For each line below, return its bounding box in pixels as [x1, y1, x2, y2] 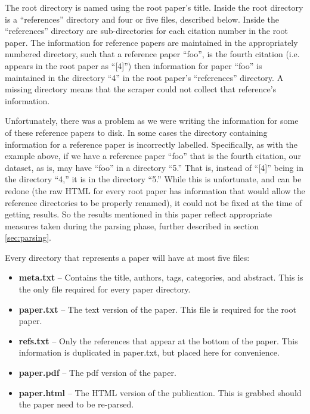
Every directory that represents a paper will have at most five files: [5, 251, 250, 263]
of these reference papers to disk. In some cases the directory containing [5, 126, 268, 138]
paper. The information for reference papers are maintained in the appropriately [5, 36, 298, 48]
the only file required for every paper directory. [18, 283, 191, 295]
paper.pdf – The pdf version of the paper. [18, 366, 176, 379]
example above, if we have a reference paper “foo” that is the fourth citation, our [5, 150, 301, 162]
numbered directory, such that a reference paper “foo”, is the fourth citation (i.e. [5, 48, 300, 60]
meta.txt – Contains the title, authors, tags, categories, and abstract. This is [18, 271, 303, 284]
